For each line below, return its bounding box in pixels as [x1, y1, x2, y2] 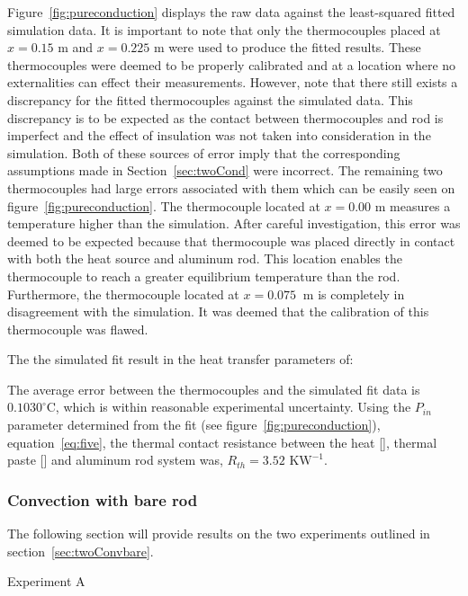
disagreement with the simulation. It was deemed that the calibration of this [7, 302, 429, 321]
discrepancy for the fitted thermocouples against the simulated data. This [7, 90, 413, 109]
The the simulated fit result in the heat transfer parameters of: [7, 350, 354, 369]
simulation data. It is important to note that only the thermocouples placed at [7, 20, 441, 39]
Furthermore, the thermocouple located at [7, 284, 239, 303]
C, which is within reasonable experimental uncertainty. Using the [46, 397, 411, 416]
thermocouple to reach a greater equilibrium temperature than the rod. [7, 266, 400, 285]
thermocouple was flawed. [7, 319, 148, 338]
